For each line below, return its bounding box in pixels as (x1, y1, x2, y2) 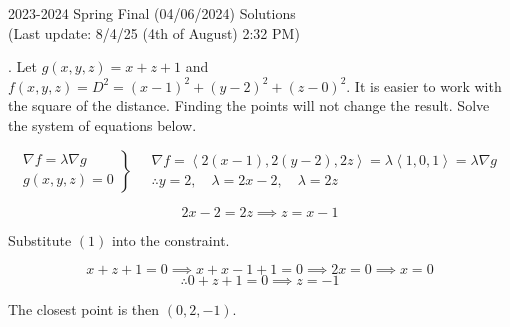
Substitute (8, 229, 72, 250)
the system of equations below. (8, 114, 197, 135)
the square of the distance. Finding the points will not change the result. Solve (8, 95, 490, 116)
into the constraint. (111, 229, 230, 250)
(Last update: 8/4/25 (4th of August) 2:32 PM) (8, 22, 300, 43)
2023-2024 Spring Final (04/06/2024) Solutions (8, 3, 296, 23)
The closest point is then (8, 299, 160, 320)
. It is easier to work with (346, 75, 502, 96)
